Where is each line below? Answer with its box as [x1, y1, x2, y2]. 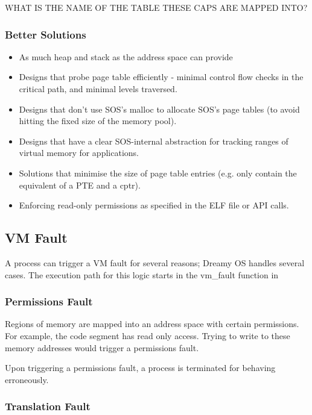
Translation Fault [5, 399, 91, 414]
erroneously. [5, 373, 49, 385]
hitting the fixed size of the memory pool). [19, 114, 177, 127]
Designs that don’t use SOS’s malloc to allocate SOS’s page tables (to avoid [19, 102, 300, 115]
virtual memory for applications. [19, 146, 139, 159]
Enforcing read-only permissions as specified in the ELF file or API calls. [19, 199, 289, 211]
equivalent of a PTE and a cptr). [19, 178, 141, 191]
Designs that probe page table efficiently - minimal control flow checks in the [19, 70, 304, 83]
